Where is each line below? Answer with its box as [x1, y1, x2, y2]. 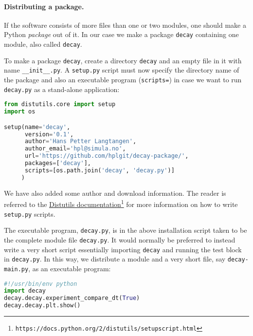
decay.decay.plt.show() [4, 302, 81, 309]
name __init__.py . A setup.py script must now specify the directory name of [4, 65, 239, 75]
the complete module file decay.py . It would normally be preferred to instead [4, 234, 235, 244]
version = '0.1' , [24, 131, 74, 138]
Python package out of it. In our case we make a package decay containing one [4, 29, 239, 39]
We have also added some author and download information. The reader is [4, 187, 226, 198]
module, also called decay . [4, 39, 82, 49]
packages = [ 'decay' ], [24, 160, 91, 167]
